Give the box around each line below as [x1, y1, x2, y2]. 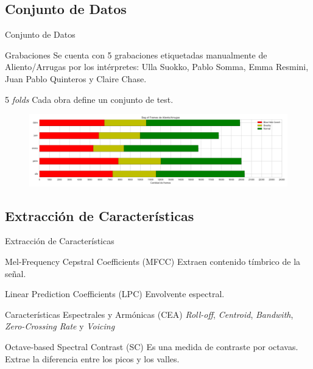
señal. [5, 267, 26, 279]
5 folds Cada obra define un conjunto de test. [5, 93, 174, 105]
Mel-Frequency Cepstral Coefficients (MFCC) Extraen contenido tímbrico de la [5, 255, 301, 267]
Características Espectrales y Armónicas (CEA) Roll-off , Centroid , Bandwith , [5, 307, 294, 320]
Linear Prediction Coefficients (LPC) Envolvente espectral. [5, 287, 225, 300]
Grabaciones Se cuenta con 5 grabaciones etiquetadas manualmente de [5, 48, 267, 61]
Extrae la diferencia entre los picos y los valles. [5, 352, 180, 365]
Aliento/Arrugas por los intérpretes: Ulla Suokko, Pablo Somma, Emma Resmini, [5, 60, 309, 73]
